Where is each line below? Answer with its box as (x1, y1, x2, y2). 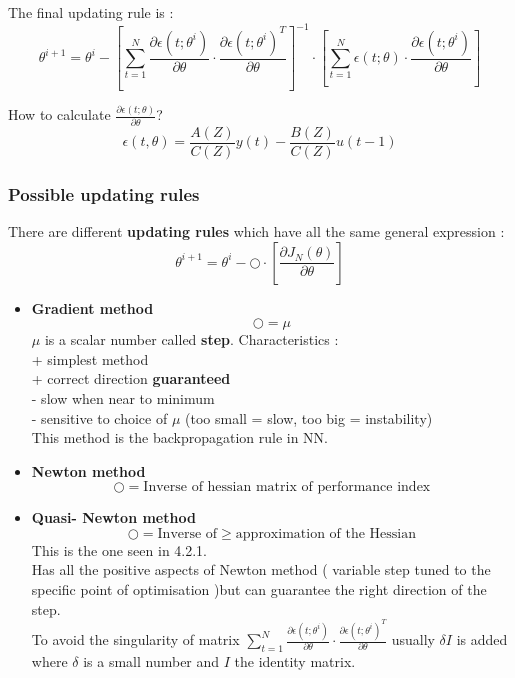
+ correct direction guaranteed (31, 368, 231, 389)
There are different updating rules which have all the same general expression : (8, 220, 505, 241)
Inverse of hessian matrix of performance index (143, 480, 431, 495)
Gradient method (31, 297, 154, 318)
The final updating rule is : (8, 2, 174, 22)
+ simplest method (31, 348, 149, 369)
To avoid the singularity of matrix (31, 629, 240, 650)
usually (391, 629, 435, 650)
